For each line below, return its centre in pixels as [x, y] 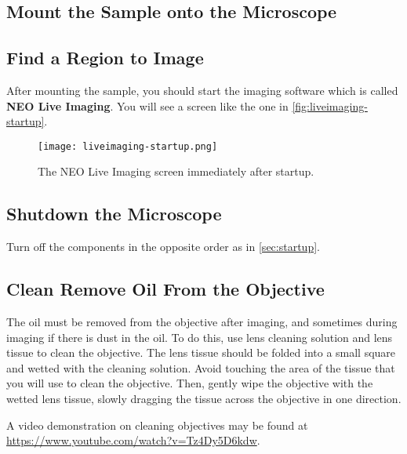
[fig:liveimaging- [330, 105]
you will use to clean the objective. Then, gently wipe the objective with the [190, 383]
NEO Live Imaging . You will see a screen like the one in [147, 105]
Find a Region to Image [105, 58]
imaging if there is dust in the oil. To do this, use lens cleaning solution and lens [200, 337]
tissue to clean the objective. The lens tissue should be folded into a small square [201, 352]
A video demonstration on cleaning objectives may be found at [157, 425]
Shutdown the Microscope [114, 214]
